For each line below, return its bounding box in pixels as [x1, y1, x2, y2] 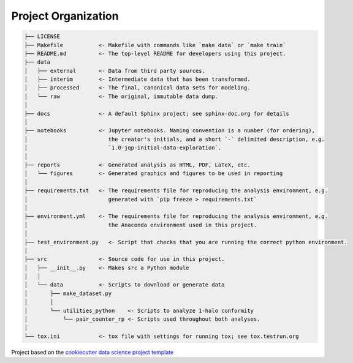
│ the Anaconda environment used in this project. [24, 221, 257, 228]
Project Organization [11, 9, 119, 23]
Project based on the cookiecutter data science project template [11, 348, 174, 356]
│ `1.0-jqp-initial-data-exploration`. [24, 144, 222, 151]
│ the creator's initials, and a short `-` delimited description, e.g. [24, 135, 325, 143]
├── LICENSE [24, 33, 61, 40]
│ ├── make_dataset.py [24, 290, 112, 297]
